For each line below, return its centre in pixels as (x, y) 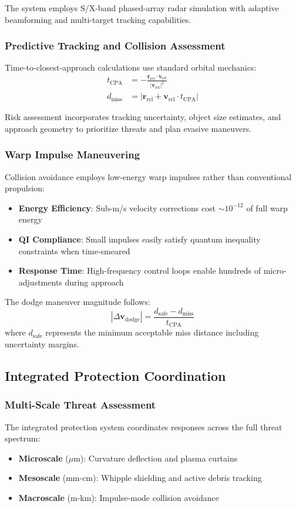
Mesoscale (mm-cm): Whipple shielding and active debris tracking (140, 478)
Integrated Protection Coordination (115, 376)
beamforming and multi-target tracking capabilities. (98, 19)
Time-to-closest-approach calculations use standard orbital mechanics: (131, 67)
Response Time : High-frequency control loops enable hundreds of (139, 270)
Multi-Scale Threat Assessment (80, 405)
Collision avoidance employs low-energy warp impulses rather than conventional (148, 176)
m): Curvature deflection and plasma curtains (156, 458)
